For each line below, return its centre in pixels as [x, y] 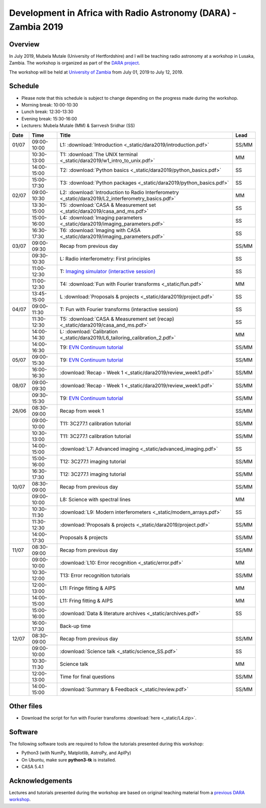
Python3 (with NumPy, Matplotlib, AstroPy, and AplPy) [76, 753]
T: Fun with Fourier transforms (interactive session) [119, 309]
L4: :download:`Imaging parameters [101, 217]
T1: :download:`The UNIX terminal [99, 154]
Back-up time [75, 626]
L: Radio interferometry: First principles [105, 258]
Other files [26, 706]
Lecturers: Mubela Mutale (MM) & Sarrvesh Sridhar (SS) [78, 125]
